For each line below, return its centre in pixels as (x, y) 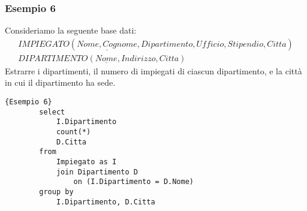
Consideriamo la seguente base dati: (71, 30)
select (52, 112)
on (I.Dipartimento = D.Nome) (133, 182)
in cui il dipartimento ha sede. (60, 82)
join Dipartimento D (97, 172)
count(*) (73, 132)
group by (56, 192)
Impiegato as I (86, 162)
